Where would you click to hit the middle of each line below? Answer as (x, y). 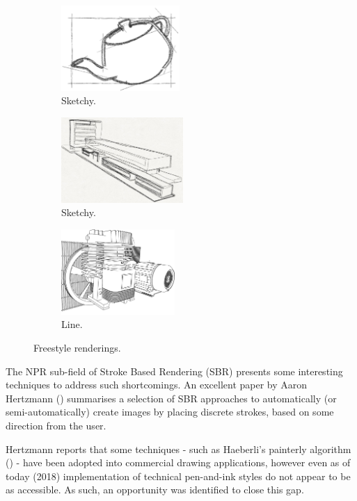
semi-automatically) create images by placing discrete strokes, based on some (170, 412)
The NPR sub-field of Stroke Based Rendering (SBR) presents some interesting (174, 371)
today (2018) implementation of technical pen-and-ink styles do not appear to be (178, 476)
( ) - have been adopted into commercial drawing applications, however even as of (178, 462)
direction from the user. (56, 426)
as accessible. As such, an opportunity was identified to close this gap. (155, 490)
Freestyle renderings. (77, 348)
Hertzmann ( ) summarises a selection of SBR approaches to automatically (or (171, 398)
